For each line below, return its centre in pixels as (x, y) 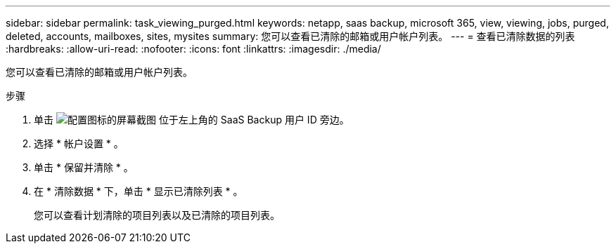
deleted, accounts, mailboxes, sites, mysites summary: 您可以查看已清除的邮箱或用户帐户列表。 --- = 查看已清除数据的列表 (290, 36)
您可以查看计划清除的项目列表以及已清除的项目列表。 (157, 215)
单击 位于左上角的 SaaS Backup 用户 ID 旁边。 (192, 120)
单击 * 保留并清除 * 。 (84, 167)
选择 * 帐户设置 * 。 (79, 143)
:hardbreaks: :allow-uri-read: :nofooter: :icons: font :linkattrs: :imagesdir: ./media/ (193, 49)
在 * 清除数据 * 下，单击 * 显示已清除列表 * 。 (139, 191)
